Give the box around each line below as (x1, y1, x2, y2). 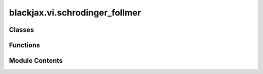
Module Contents (9, 57, 63, 65)
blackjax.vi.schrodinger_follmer (9, 7, 141, 18)
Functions (9, 41, 40, 49)
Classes (9, 26, 34, 34)
